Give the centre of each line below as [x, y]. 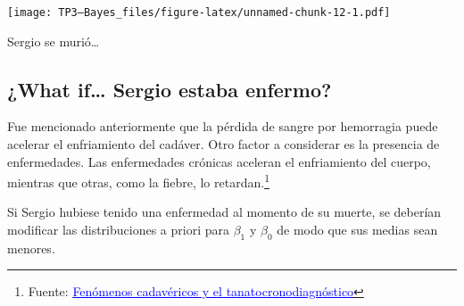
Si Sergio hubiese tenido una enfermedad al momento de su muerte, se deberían [224, 212]
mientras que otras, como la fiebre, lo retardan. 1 [138, 181]
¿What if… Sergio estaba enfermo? [170, 89]
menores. [31, 248]
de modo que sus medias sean [357, 230]
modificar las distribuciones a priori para [118, 230]
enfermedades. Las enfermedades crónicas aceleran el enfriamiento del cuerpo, [219, 161]
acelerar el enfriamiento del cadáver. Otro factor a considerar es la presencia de [224, 144]
